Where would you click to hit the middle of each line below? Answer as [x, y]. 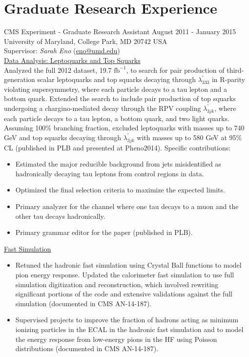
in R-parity [228, 79]
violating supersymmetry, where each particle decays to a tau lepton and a [115, 89]
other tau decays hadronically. [60, 216]
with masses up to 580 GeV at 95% [189, 137]
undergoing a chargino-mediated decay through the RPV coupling [103, 108]
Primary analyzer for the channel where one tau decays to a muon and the [127, 206]
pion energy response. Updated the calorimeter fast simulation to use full [125, 274]
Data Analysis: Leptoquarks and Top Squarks [72, 60]
